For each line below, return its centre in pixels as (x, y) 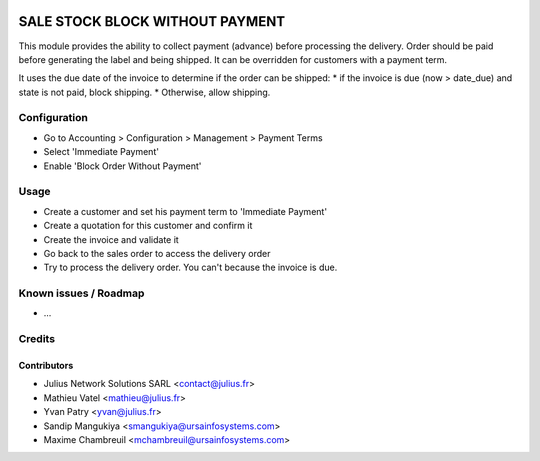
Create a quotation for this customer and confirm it (148, 226)
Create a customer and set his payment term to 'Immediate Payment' (185, 211)
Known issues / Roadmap (81, 293)
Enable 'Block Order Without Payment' (122, 166)
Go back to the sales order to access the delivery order (157, 253)
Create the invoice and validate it (111, 239)
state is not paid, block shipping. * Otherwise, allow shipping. (144, 92)
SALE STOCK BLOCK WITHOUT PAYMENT (151, 21)
